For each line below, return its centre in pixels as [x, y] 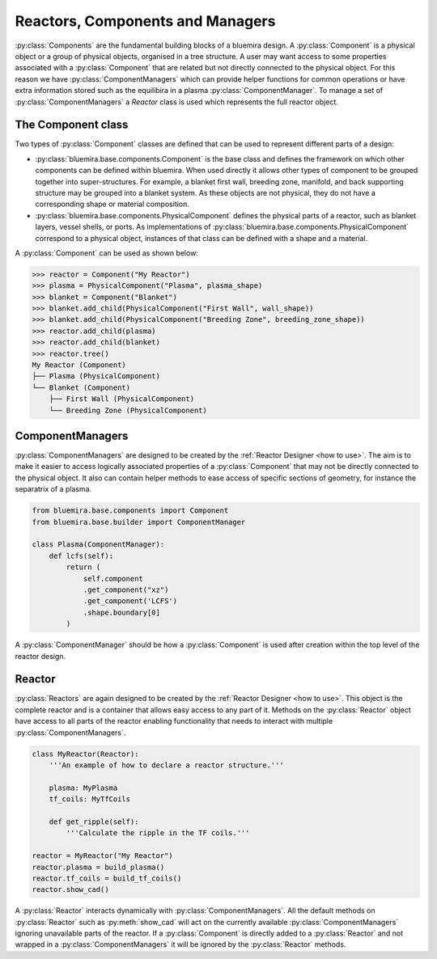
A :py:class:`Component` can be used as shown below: [106, 253]
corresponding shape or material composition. [112, 204]
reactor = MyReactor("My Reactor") [102, 856]
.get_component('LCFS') [130, 601]
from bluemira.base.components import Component [130, 511]
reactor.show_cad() [70, 890]
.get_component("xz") [126, 589]
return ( [83, 567]
